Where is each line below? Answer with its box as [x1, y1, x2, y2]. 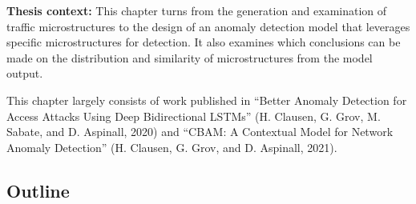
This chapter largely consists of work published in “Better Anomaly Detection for [6, 91, 407, 108]
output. [6, 65, 43, 82]
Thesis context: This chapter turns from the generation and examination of [6, 2, 387, 18]
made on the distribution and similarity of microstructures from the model [6, 49, 373, 66]
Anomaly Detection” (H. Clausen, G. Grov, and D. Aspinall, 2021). [6, 138, 337, 155]
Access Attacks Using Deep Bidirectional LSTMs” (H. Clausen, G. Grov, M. [6, 107, 381, 124]
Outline [6, 178, 70, 202]
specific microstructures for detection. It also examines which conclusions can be [6, 34, 401, 50]
